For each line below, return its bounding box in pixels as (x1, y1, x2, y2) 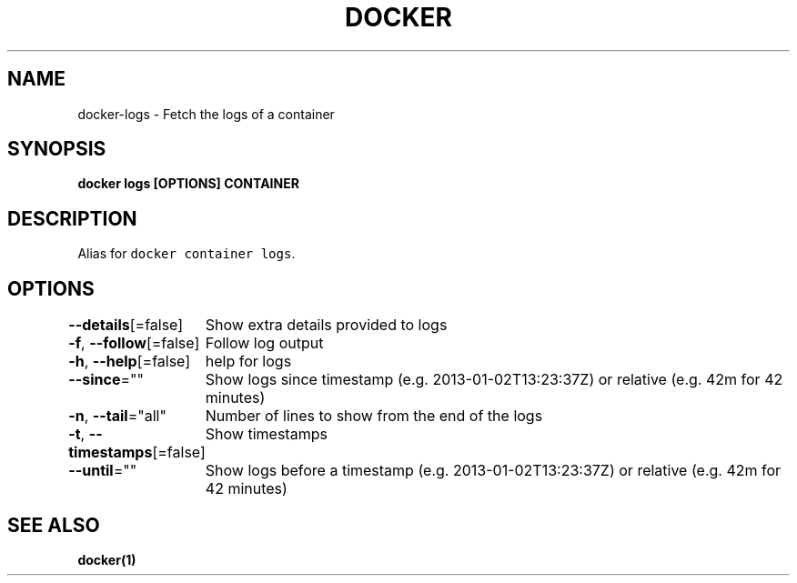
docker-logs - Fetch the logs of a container (77, 106, 335, 122)
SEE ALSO (7, 513, 100, 537)
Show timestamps (205, 425, 328, 444)
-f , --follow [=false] (68, 334, 200, 353)
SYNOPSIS (7, 137, 106, 161)
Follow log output (205, 334, 324, 353)
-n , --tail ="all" (68, 407, 166, 426)
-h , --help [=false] (68, 352, 191, 371)
